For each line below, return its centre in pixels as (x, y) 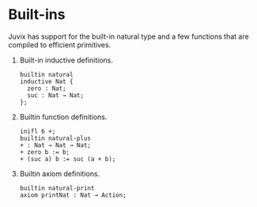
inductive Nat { (46, 81)
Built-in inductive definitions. (66, 60)
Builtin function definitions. (63, 117)
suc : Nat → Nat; (56, 95)
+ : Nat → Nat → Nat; (55, 145)
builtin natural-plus (55, 138)
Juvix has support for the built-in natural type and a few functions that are (128, 36)
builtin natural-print (57, 188)
